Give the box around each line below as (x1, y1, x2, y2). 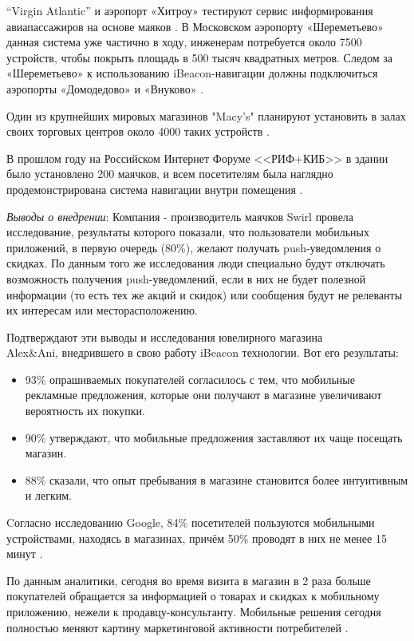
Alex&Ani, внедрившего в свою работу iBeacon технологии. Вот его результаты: (6, 344, 399, 361)
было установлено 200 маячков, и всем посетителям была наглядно (6, 165, 333, 182)
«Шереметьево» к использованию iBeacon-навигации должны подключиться (6, 65, 378, 81)
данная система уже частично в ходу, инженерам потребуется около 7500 (6, 34, 362, 50)
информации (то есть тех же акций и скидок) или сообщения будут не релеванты (6, 286, 403, 303)
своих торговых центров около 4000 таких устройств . (6, 123, 270, 140)
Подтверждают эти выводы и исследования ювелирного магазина (6, 328, 323, 345)
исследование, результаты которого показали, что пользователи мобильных (6, 224, 369, 240)
